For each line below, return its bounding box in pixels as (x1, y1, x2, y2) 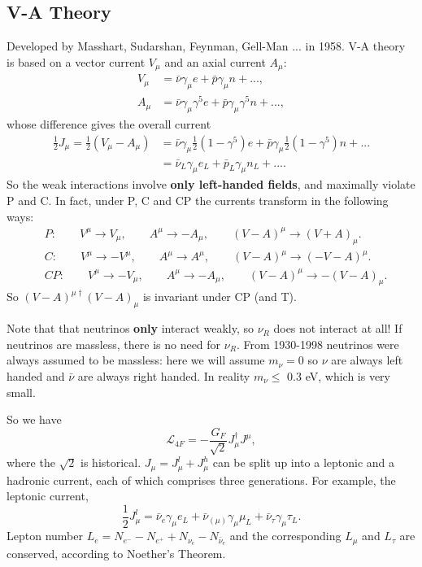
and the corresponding (229, 527, 342, 544)
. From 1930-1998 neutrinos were (236, 335, 399, 352)
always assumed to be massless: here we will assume (7, 351, 265, 369)
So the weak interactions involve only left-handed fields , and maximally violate (7, 176, 415, 193)
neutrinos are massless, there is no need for (7, 335, 221, 352)
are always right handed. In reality (77, 368, 250, 384)
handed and (7, 368, 65, 384)
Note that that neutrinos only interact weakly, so (7, 320, 254, 337)
